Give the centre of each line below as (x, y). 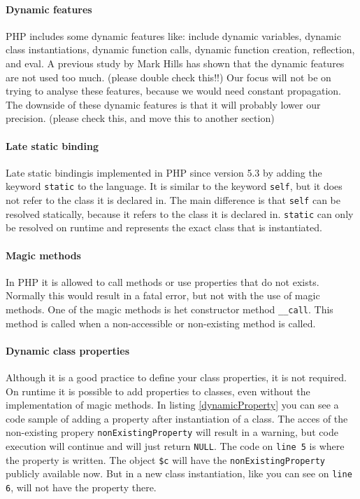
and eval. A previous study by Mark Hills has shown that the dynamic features (175, 63)
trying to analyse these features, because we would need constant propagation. (173, 91)
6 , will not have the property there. (81, 487)
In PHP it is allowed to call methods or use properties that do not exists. (163, 281)
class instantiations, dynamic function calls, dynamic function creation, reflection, (180, 49)
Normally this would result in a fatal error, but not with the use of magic (163, 295)
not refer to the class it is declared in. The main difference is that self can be (173, 200)
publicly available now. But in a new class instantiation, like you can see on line (179, 473)
